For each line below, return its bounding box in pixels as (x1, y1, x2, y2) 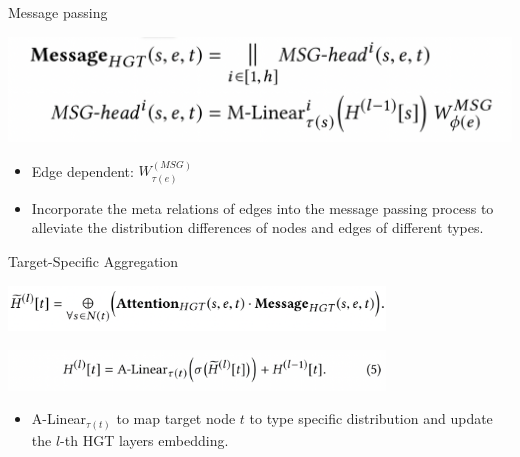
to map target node (116, 408, 236, 429)
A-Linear (31, 408, 87, 429)
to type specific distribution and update (249, 408, 493, 429)
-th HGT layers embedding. (60, 429, 229, 450)
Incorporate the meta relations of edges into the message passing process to (31, 197, 494, 218)
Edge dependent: (31, 160, 134, 181)
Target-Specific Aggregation (8, 250, 179, 271)
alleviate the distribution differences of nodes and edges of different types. (31, 217, 484, 238)
